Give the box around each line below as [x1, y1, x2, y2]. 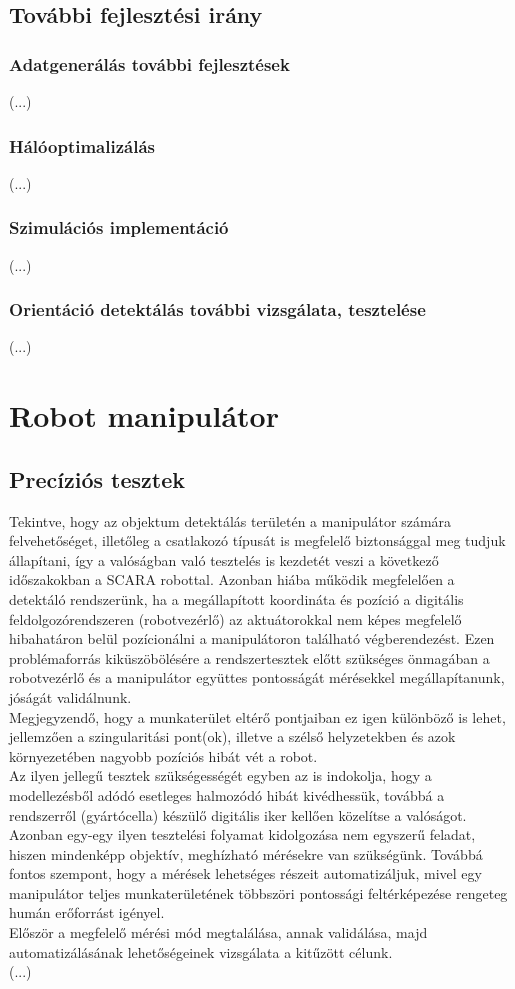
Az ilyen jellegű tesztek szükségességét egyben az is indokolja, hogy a [9, 765, 432, 786]
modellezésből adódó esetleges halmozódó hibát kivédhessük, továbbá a [9, 784, 445, 805]
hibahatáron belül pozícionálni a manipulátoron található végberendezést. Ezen [9, 628, 495, 649]
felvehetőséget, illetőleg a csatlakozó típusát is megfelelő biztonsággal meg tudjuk [9, 530, 506, 551]
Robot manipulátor [9, 395, 279, 436]
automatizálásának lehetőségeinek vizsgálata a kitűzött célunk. [9, 941, 393, 962]
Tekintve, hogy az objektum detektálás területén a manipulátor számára [9, 510, 452, 531]
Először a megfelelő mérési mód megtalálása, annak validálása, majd [9, 922, 428, 943]
